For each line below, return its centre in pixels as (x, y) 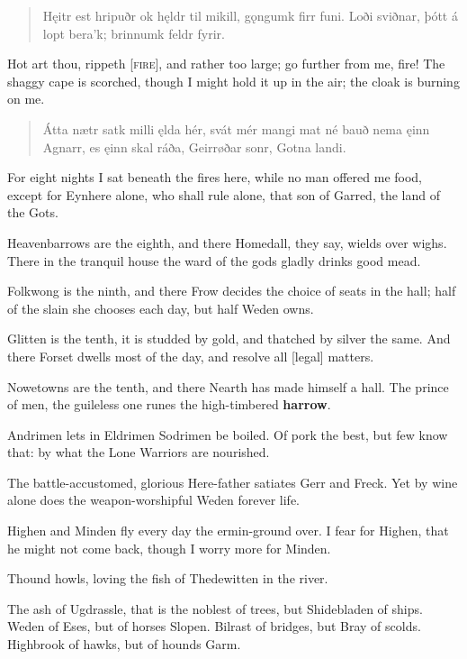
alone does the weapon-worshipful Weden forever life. (154, 500)
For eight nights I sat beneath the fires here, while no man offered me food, (215, 177)
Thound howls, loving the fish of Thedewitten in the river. (168, 578)
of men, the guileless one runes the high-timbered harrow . (169, 404)
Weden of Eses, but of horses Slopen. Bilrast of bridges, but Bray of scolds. (214, 626)
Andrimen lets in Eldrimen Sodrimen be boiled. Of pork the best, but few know (228, 434)
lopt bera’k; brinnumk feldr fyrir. (134, 33)
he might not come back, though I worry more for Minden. (169, 548)
